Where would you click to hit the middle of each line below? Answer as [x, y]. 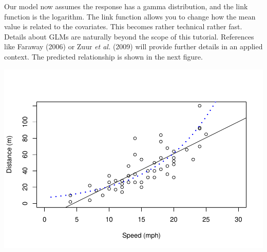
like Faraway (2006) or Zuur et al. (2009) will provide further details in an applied [133, 46]
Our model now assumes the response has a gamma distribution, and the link [126, 6]
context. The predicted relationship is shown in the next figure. [103, 56]
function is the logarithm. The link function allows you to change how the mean [130, 16]
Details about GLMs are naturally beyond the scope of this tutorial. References [129, 36]
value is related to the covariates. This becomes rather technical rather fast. [123, 26]
